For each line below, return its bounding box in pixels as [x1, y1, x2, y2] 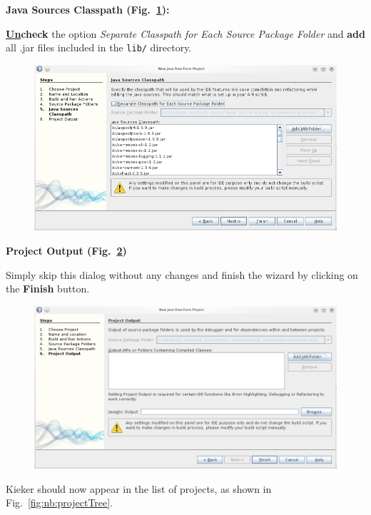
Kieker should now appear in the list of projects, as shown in [6, 481, 272, 496]
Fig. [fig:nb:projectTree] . [6, 495, 113, 510]
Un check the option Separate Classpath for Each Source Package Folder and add [6, 26, 365, 41]
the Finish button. [6, 281, 90, 296]
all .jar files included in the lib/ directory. [6, 40, 192, 55]
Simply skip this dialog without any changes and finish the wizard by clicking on [6, 267, 358, 282]
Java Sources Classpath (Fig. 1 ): [6, 2, 170, 16]
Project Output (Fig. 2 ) [6, 243, 127, 257]
